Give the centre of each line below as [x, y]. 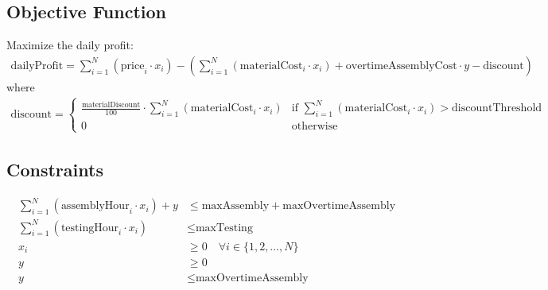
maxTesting [224, 228]
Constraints [55, 169]
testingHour [89, 228]
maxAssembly [235, 206]
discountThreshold [497, 108]
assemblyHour [95, 206]
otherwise [315, 127]
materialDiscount [111, 104]
